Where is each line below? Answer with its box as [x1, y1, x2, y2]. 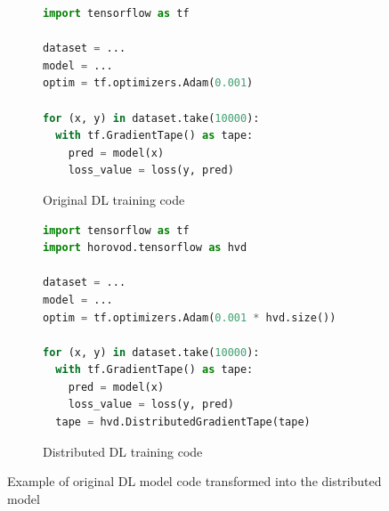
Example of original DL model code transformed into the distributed [7, 472, 382, 491]
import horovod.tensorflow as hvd [43, 241, 247, 255]
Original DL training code [43, 190, 185, 208]
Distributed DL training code [43, 442, 203, 460]
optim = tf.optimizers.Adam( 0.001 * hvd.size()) [43, 311, 336, 324]
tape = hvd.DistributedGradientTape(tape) [55, 416, 311, 429]
